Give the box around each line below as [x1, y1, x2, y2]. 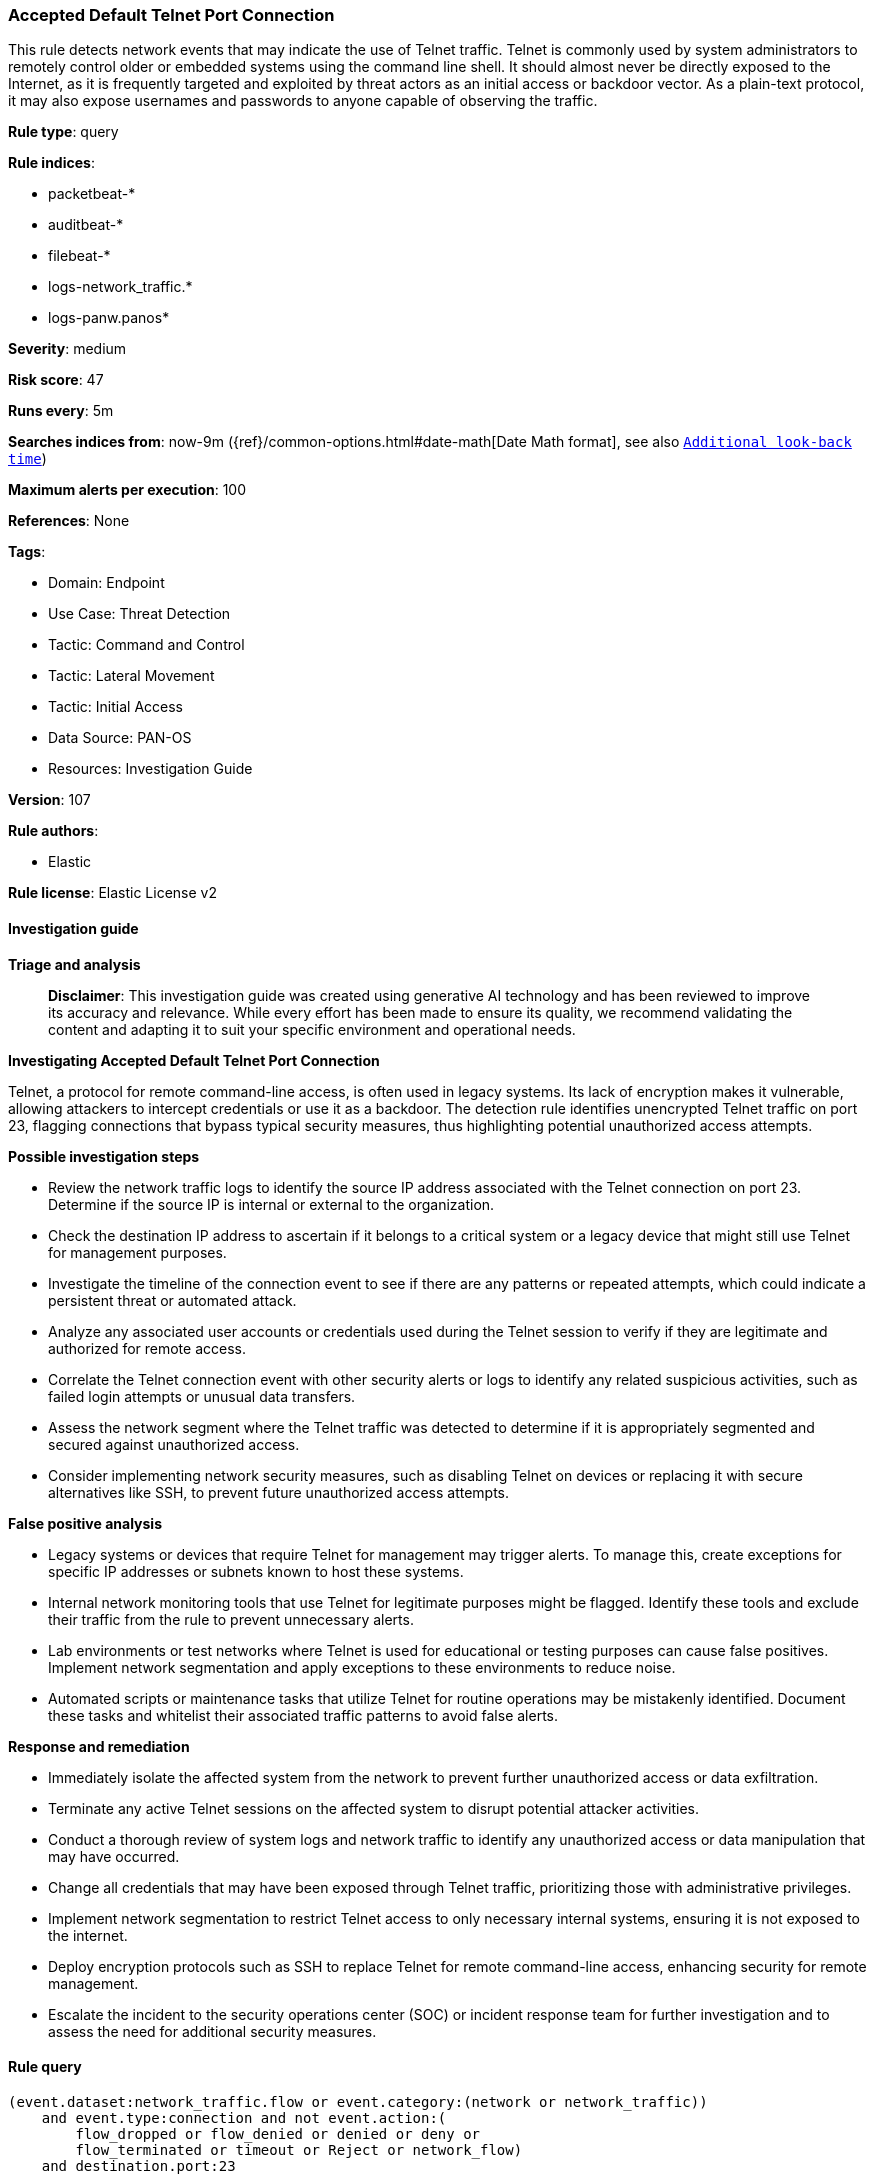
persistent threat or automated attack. [48, 1291, 297, 1309]
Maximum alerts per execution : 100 [8, 481, 247, 499]
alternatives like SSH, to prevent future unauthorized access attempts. [48, 1483, 510, 1501]
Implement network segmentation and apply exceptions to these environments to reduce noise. [48, 1658, 676, 1676]
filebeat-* [48, 247, 111, 265]
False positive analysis [8, 1514, 162, 1532]
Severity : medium [8, 340, 127, 358]
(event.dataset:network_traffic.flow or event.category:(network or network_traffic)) [8, 2093, 708, 2110]
